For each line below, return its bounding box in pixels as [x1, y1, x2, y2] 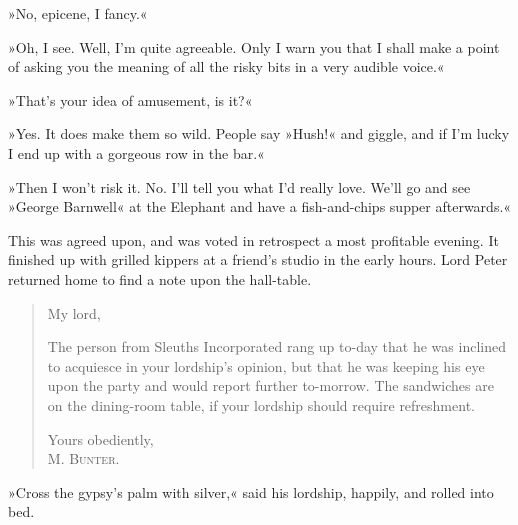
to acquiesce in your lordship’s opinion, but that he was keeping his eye [47, 355, 485, 376]
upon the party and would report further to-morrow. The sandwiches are [47, 375, 494, 396]
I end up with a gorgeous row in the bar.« [8, 142, 265, 163]
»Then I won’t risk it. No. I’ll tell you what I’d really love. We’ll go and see [8, 176, 471, 197]
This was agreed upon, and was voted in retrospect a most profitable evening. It [8, 229, 499, 250]
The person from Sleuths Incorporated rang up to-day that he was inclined [47, 336, 506, 357]
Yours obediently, [47, 428, 154, 449]
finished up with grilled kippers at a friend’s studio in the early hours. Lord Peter [8, 249, 508, 270]
